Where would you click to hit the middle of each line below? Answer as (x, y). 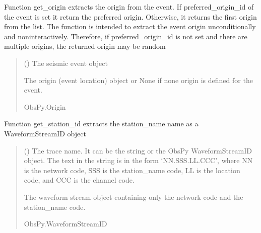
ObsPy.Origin (45, 106)
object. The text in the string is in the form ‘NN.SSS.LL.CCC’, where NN (138, 160)
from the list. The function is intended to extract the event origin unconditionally (130, 26)
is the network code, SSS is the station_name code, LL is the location (132, 170)
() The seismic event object (66, 63)
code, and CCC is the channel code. (79, 180)
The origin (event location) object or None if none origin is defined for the (138, 80)
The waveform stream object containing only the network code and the (134, 197)
